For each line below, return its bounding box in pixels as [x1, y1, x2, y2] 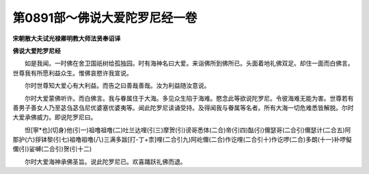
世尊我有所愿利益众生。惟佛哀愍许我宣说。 [12, 69, 133, 77]
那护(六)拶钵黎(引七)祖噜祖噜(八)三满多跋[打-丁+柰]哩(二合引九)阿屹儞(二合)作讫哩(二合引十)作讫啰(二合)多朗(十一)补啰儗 [12, 136, 352, 144]
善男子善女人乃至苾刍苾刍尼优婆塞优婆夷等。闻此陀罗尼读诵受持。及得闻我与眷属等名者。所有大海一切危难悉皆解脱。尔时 [12, 103, 354, 112]
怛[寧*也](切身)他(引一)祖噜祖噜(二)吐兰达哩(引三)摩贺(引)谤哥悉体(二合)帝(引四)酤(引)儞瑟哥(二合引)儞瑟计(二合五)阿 [24, 125, 351, 134]
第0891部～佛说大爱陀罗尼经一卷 [12, 10, 197, 25]
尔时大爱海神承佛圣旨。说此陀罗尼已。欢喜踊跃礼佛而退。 [24, 158, 187, 166]
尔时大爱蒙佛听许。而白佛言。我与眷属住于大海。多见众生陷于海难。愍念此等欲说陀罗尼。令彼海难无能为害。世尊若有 [24, 94, 354, 102]
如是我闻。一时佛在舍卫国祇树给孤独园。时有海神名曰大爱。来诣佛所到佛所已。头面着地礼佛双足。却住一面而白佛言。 [24, 59, 354, 68]
